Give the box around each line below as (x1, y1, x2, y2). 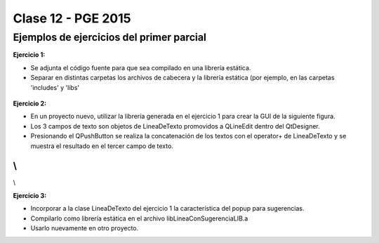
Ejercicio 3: (13, 191, 47, 199)
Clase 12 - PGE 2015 (13, 11, 131, 26)
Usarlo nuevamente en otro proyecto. (30, 223, 139, 232)
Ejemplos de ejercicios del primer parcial (13, 31, 206, 44)
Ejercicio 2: (13, 99, 47, 107)
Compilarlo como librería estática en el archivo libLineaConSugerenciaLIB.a (30, 214, 248, 223)
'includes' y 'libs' (30, 83, 80, 91)
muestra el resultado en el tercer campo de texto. (30, 141, 173, 150)
